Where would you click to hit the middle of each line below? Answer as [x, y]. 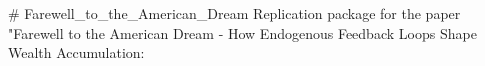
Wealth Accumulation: [76, 52]
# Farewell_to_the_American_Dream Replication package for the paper [234, 13]
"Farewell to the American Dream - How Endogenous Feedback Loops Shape [242, 32]
